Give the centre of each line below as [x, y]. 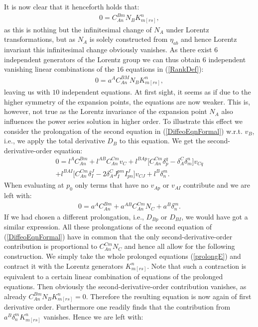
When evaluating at [34, 185]
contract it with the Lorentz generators [64, 266]
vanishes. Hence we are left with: [93, 316]
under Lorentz [188, 29]
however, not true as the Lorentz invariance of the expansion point [106, 111]
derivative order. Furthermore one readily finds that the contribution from [117, 307]
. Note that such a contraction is [197, 266]
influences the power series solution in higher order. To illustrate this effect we [123, 121]
